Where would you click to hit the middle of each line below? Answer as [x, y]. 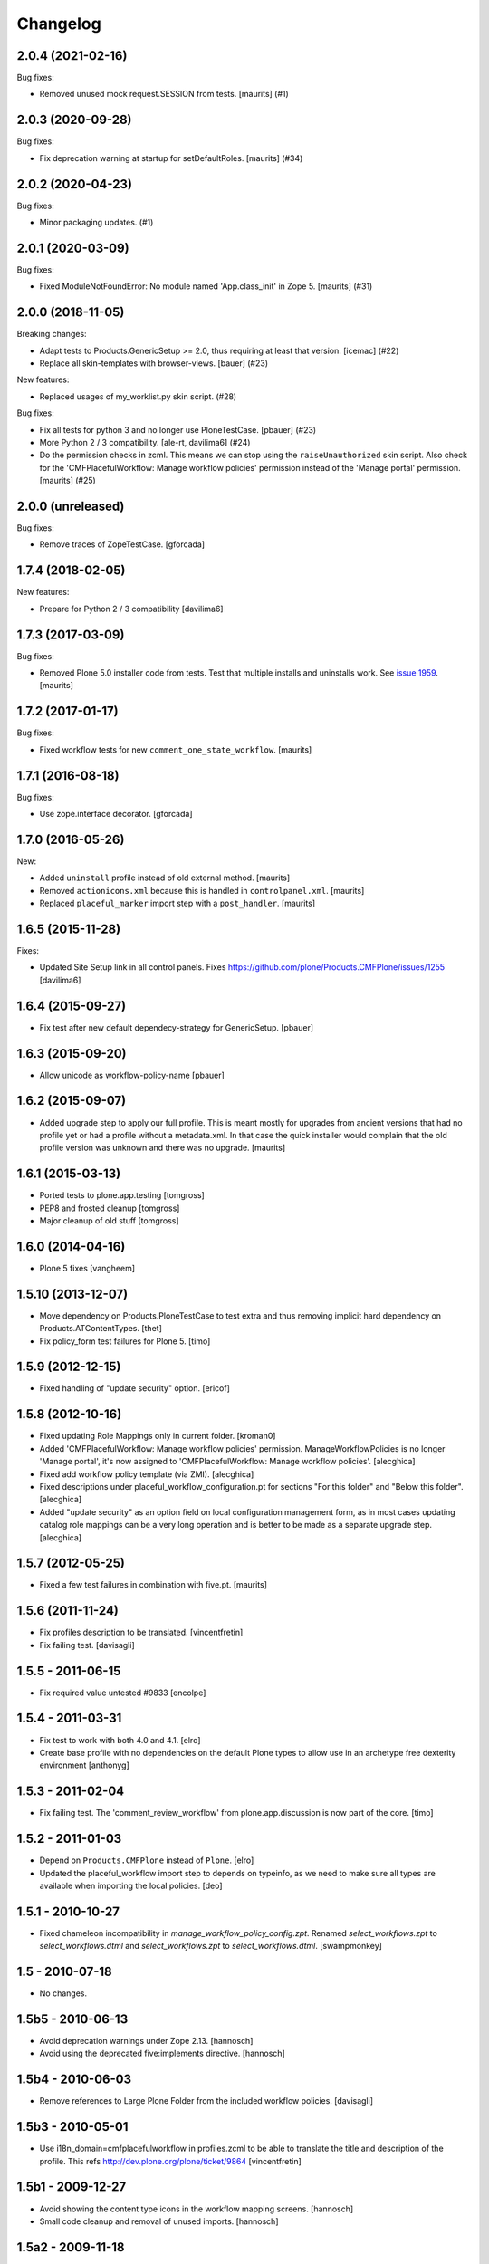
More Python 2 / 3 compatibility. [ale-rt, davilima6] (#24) [145, 442]
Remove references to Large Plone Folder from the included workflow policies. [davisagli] [206, 2101]
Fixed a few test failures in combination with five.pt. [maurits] [153, 1585]
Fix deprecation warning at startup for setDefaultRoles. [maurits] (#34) [171, 158]
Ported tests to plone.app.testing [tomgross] [122, 1195]
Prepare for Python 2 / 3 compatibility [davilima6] [131, 609]
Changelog [59, 24]
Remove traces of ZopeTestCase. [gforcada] [122, 544]
